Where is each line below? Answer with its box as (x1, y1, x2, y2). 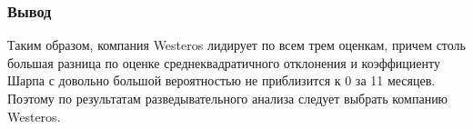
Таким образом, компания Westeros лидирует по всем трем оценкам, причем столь (7, 35, 466, 55)
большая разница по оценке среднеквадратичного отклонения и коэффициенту (7, 53, 440, 72)
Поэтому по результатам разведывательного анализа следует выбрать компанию (7, 89, 448, 107)
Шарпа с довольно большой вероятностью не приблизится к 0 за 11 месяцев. (7, 71, 436, 90)
